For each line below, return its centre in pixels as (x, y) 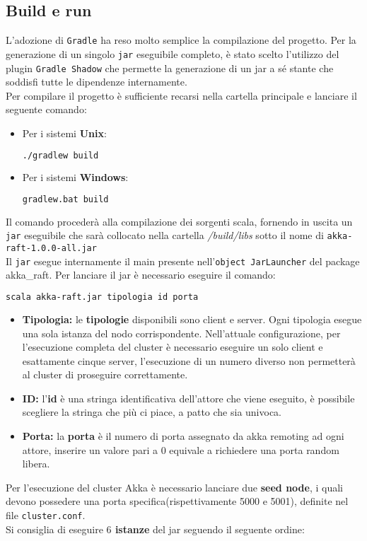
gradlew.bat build (65, 200)
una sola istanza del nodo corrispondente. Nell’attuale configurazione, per (181, 333)
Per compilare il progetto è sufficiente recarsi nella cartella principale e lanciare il (181, 95)
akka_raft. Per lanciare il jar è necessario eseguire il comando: (141, 275)
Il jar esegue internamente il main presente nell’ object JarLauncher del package (183, 261)
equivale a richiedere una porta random (254, 449)
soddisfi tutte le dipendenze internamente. (97, 82)
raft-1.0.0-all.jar (51, 249)
